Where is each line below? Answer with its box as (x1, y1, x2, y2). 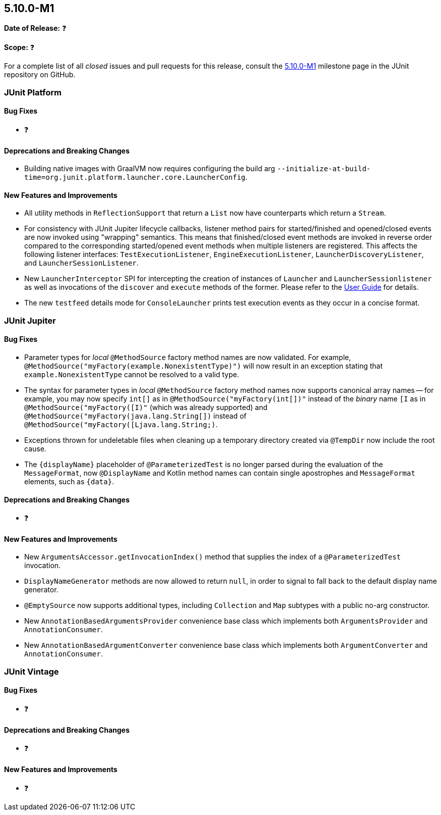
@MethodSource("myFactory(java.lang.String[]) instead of (24, 412, 247, 421)
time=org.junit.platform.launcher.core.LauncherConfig (24, 173, 246, 182)
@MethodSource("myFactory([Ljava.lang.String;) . (24, 420, 218, 429)
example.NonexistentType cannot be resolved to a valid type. (24, 370, 239, 379)
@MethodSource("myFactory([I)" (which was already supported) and (24, 403, 267, 412)
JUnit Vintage (4, 666, 59, 677)
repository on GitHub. (4, 70, 76, 79)
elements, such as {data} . (24, 477, 114, 486)
